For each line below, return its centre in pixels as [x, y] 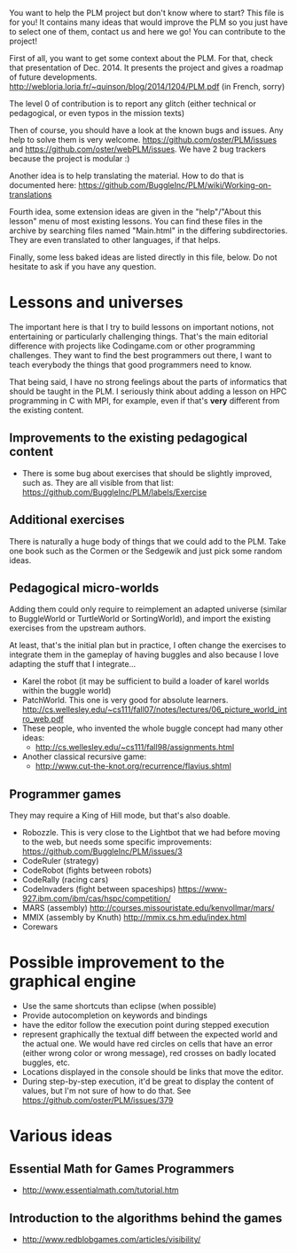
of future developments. [53, 77]
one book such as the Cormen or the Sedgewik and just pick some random [146, 551]
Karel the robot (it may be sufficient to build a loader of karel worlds [145, 681]
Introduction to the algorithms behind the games [146, 1218]
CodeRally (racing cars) [65, 880]
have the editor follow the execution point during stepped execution [145, 1025]
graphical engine [73, 981]
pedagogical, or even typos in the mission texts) [97, 113]
